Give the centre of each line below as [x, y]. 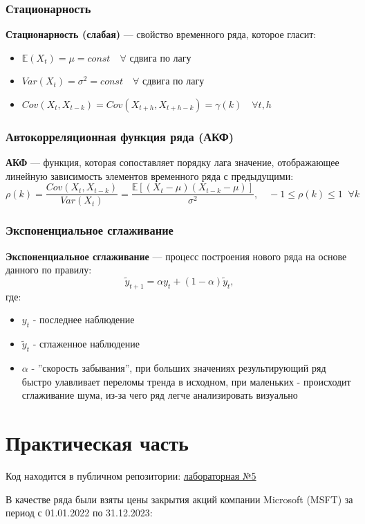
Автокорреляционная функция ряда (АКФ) [120, 136]
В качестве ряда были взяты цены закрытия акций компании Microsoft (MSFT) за [179, 499]
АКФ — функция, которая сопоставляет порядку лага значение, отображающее [172, 162]
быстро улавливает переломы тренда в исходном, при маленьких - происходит [186, 381]
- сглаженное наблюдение [86, 344]
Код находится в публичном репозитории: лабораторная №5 [131, 475]
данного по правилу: [49, 270]
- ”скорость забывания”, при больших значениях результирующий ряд [179, 368]
